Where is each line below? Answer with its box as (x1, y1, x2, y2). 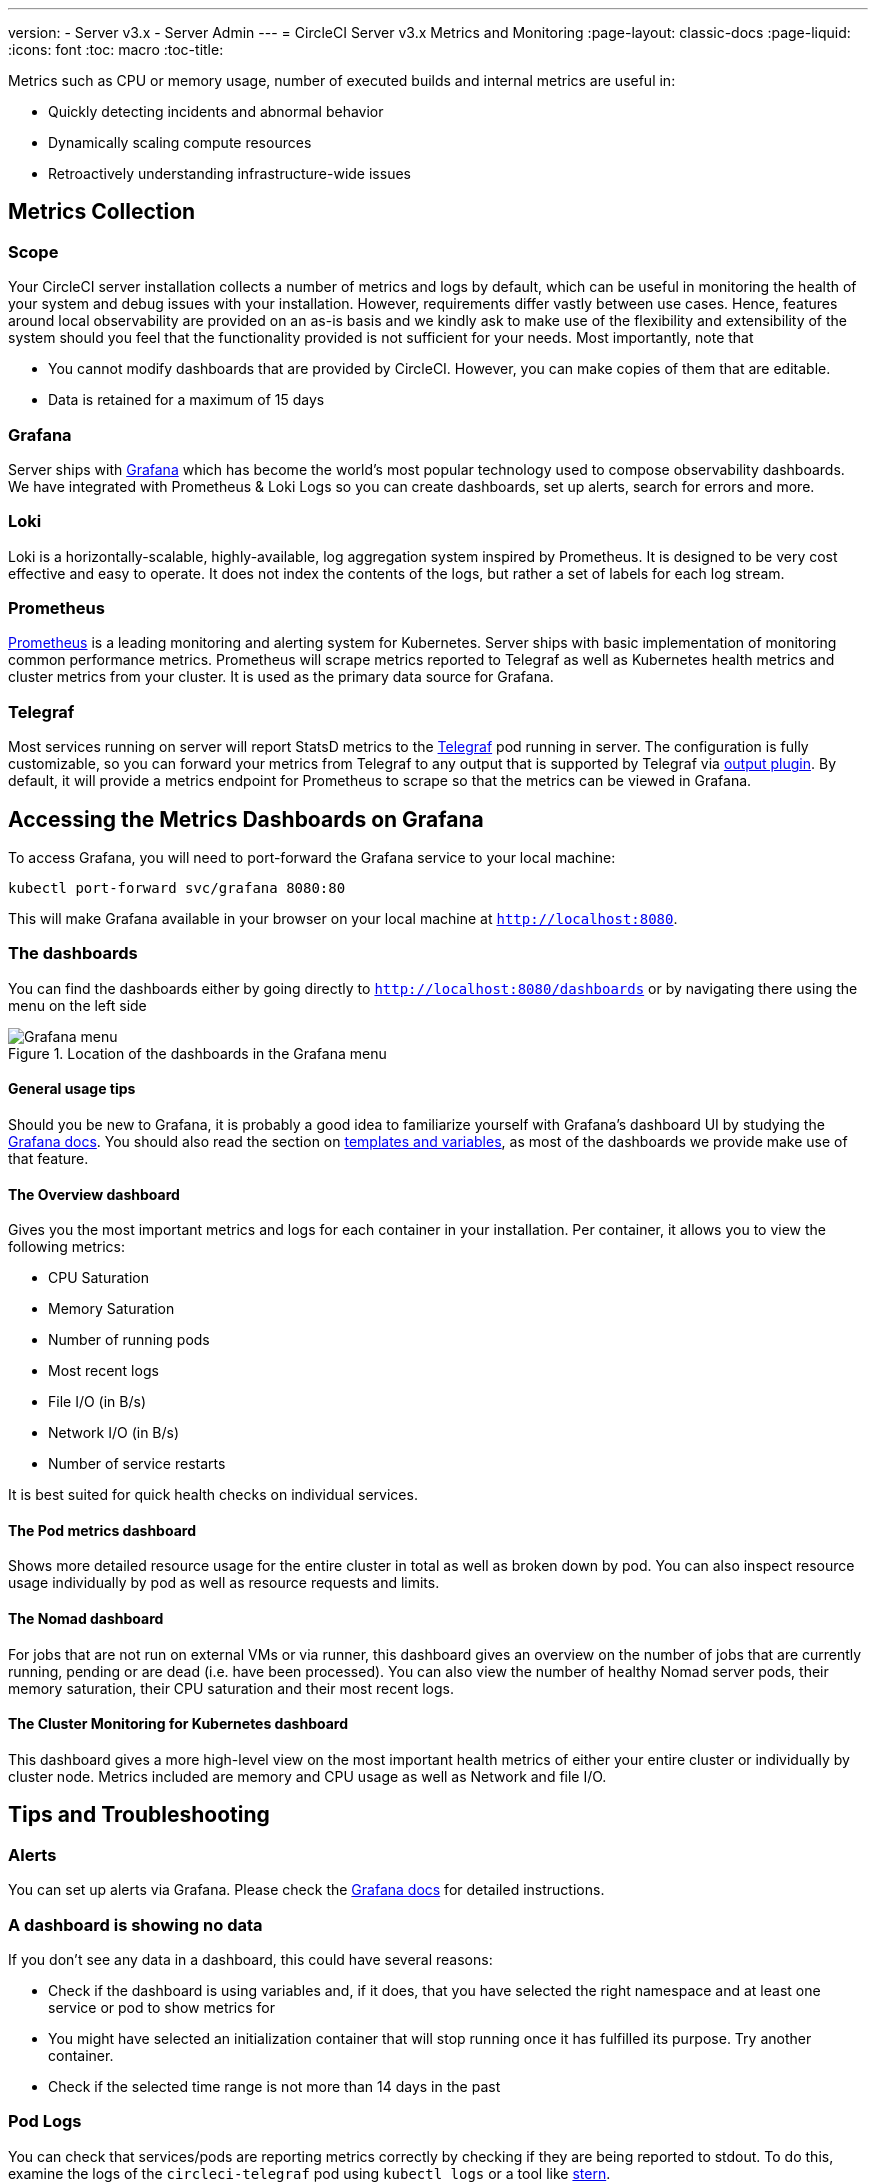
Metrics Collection (8, 199, 196, 225)
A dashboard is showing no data (8, 1914, 263, 1935)
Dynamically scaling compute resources (48, 134, 312, 151)
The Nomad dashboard (8, 1610, 164, 1628)
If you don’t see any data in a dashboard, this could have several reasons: (8, 1950, 493, 1968)
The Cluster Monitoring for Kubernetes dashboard (8, 1715, 348, 1733)
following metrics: (8, 1238, 125, 1256)
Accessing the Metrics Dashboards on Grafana (8, 806, 484, 832)
